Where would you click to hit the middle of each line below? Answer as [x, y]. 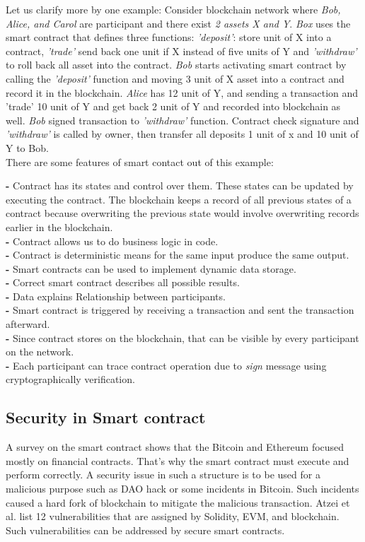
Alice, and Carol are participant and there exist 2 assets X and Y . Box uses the [178, 23]
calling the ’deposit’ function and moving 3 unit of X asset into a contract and [175, 78]
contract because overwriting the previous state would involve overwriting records [182, 213]
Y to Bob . [27, 147]
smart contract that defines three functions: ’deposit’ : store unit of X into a [169, 37]
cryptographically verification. [70, 379]
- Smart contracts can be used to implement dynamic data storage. [151, 268]
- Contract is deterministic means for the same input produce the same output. [178, 255]
